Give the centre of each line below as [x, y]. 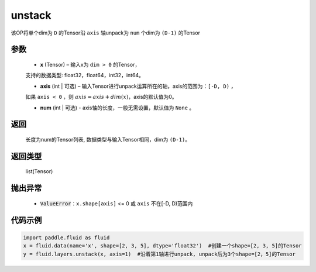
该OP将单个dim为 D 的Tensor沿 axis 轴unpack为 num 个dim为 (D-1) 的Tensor [105, 33]
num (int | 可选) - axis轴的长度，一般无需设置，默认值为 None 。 [117, 108]
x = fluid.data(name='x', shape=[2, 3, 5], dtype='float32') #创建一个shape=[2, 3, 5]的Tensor [162, 246]
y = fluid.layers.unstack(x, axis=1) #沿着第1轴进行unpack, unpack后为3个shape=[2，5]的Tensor [159, 254]
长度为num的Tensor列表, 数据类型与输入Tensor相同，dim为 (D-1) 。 [108, 139]
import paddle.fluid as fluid [66, 237]
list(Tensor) [39, 171]
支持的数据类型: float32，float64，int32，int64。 [85, 75]
